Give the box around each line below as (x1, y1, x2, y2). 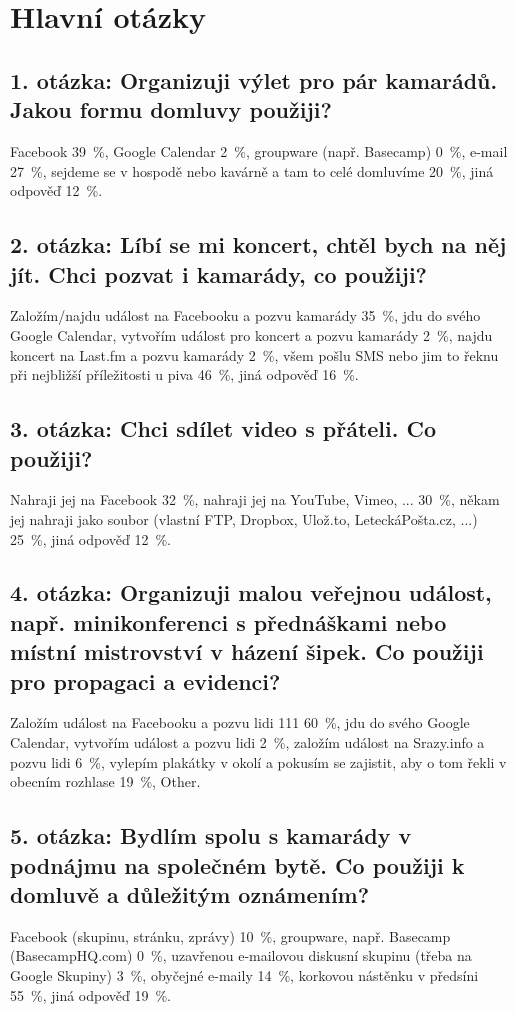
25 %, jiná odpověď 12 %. (10, 528, 172, 549)
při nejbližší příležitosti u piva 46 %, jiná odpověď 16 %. (10, 364, 359, 385)
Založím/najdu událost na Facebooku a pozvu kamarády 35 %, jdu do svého (10, 305, 481, 326)
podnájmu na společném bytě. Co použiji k (10, 849, 465, 880)
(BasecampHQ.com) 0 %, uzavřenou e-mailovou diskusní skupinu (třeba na (10, 945, 472, 966)
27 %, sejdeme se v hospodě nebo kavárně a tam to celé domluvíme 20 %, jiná (10, 160, 494, 181)
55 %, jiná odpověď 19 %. (10, 984, 172, 1005)
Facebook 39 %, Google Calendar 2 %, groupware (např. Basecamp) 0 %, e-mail (10, 140, 508, 161)
